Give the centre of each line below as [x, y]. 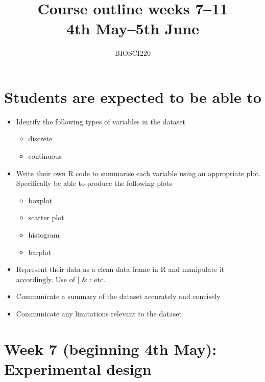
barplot [40, 252]
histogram [44, 235]
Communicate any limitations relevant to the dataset [99, 313]
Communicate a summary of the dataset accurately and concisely [118, 296]
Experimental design [78, 368]
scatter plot [46, 217]
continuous [45, 156]
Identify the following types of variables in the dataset [101, 121]
